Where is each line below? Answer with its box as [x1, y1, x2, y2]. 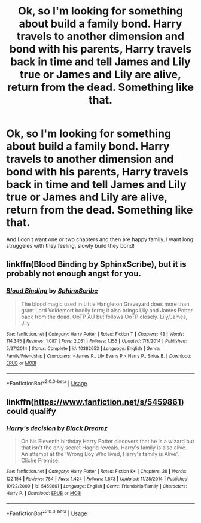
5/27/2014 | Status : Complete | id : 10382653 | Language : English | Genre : [6, 345, 160, 351]
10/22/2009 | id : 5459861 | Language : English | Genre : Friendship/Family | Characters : [6, 483, 187, 489]
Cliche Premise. [20, 457, 60, 464]
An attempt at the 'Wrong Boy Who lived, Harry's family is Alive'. [20, 451, 179, 458]
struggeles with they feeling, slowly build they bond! [6, 242, 135, 249]
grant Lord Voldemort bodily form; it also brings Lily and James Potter [20, 306, 193, 314]
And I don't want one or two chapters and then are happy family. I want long [6, 235, 194, 243]
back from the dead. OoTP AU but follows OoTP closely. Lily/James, [20, 313, 188, 320]
